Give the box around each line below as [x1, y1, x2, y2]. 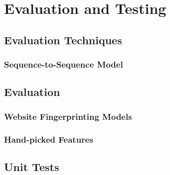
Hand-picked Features [4, 133, 93, 145]
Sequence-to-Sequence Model [4, 58, 123, 71]
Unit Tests [4, 159, 59, 174]
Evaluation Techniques [4, 32, 122, 47]
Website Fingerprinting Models [4, 110, 132, 122]
